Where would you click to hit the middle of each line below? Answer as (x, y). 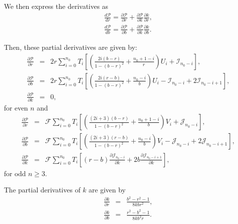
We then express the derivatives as (56, 6)
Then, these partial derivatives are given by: (71, 47)
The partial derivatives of (42, 190)
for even (16, 107)
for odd (15, 173)
